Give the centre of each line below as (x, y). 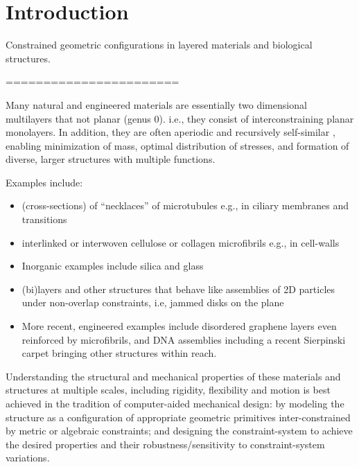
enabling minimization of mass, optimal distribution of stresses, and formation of (177, 145)
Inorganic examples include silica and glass (113, 266)
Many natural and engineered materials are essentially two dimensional (156, 104)
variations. (28, 458)
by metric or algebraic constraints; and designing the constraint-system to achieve (179, 431)
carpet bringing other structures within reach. (119, 353)
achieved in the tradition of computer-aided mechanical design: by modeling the (175, 403)
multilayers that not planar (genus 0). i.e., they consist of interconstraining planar (180, 118)
